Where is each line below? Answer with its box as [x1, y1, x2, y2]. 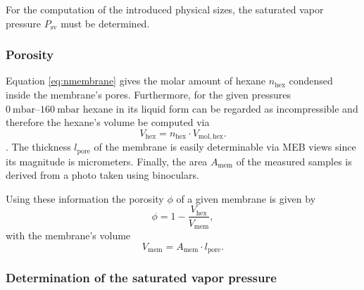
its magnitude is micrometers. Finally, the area [6, 153, 208, 168]
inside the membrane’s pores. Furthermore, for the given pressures [6, 87, 291, 101]
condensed [289, 73, 333, 88]
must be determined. [61, 15, 150, 30]
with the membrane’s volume [6, 227, 131, 242]
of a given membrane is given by [176, 191, 316, 206]
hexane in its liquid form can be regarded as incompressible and [82, 101, 358, 115]
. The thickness [6, 139, 71, 154]
